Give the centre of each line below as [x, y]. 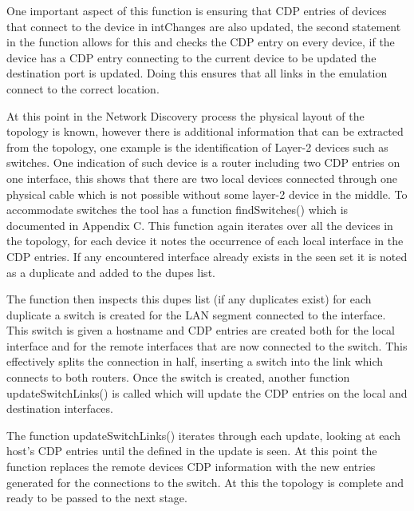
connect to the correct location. [83, 88]
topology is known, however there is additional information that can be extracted [205, 131]
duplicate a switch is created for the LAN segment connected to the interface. [196, 314]
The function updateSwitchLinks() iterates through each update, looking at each [203, 435]
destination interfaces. [60, 408]
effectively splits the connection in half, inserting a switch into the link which [195, 361]
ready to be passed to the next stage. [97, 498]
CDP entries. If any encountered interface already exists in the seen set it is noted [207, 256]
